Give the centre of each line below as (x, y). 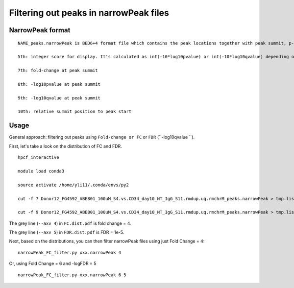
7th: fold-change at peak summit (58, 71)
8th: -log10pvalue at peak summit (59, 84)
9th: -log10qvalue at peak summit (59, 98)
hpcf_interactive (38, 157)
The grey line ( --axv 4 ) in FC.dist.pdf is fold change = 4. (70, 223)
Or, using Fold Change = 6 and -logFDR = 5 (53, 264)
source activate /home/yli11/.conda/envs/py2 (73, 185)
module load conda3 (41, 171)
